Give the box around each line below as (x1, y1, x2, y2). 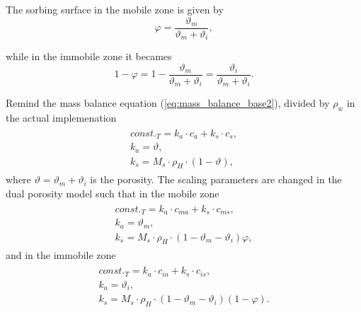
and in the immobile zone (6, 248, 116, 262)
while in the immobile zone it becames (6, 49, 172, 64)
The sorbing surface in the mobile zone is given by (6, 2, 224, 16)
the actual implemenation (6, 110, 117, 125)
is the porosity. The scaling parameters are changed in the (90, 172, 342, 187)
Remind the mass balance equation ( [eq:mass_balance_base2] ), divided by (6, 96, 330, 110)
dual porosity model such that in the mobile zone (6, 186, 219, 201)
